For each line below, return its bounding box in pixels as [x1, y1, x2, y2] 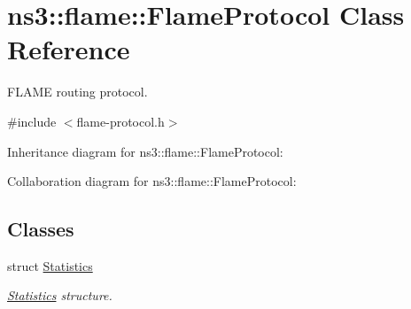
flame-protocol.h [76, 112, 165, 130]
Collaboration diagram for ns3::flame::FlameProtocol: [7, 172, 297, 190]
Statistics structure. [7, 286, 112, 305]
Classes [7, 215, 74, 243]
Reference [7, 31, 130, 67]
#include [7, 112, 57, 130]
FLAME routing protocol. [7, 82, 148, 101]
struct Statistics [7, 256, 93, 274]
